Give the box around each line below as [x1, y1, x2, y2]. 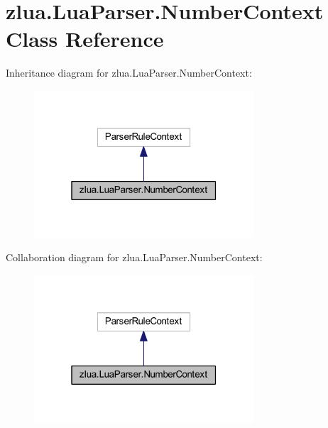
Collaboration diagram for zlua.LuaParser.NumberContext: [6, 250, 263, 265]
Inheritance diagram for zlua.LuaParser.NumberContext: [6, 65, 252, 80]
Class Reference [6, 24, 164, 53]
